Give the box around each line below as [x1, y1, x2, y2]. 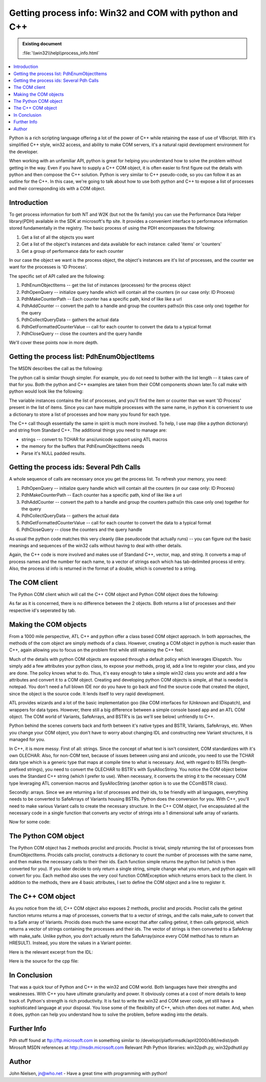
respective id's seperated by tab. [9, 607, 76, 613]
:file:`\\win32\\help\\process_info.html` [22, 50, 100, 56]
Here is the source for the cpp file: [9, 958, 79, 964]
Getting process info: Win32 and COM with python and [9, 7, 238, 18]
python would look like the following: [9, 388, 84, 395]
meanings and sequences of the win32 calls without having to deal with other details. [9, 542, 182, 548]
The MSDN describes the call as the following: [9, 365, 103, 371]
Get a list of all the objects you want [21, 234, 95, 240]
